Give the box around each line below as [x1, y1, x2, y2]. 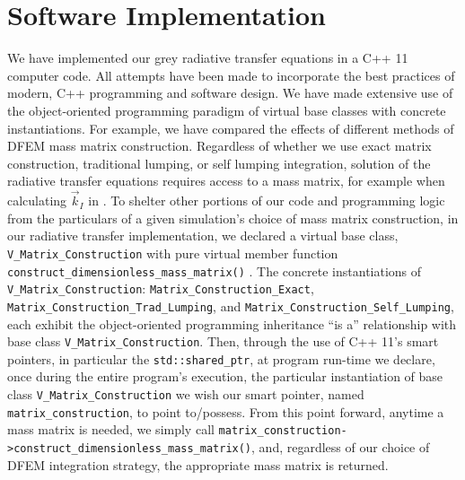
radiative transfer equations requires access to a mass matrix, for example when [7, 171, 445, 190]
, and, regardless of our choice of [251, 437, 430, 456]
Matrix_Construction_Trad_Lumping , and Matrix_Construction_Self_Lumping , [7, 296, 454, 315]
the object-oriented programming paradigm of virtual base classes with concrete [7, 100, 446, 119]
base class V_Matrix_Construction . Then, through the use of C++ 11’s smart [7, 332, 439, 351]
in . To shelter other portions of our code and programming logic [88, 191, 445, 210]
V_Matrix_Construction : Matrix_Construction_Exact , [7, 279, 314, 298]
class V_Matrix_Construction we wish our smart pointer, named [7, 385, 364, 403]
